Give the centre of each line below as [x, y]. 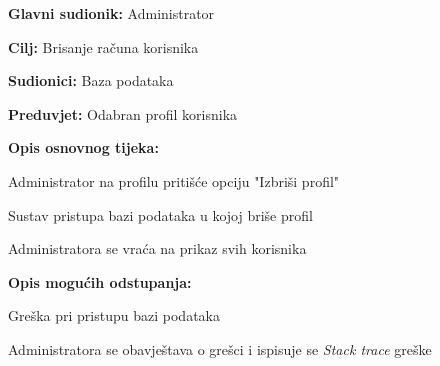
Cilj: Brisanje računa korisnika [103, 46]
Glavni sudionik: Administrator [111, 13]
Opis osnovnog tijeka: [83, 147]
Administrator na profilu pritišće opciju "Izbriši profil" [174, 180]
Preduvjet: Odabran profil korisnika [123, 113]
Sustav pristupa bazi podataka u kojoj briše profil [160, 214]
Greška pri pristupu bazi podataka [114, 315]
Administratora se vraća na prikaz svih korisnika [157, 248]
